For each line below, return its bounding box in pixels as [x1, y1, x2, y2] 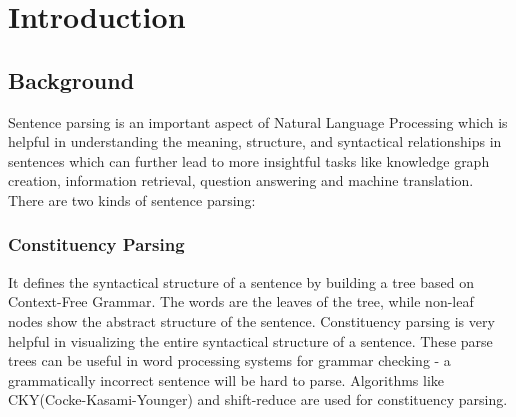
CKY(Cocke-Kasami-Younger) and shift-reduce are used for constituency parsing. [8, 389, 508, 410]
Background [8, 64, 135, 95]
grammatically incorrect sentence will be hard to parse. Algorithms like [8, 369, 445, 390]
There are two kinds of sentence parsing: [8, 189, 256, 210]
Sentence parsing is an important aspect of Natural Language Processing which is [8, 111, 508, 132]
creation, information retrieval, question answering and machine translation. [8, 170, 474, 191]
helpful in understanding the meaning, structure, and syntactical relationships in [8, 131, 502, 152]
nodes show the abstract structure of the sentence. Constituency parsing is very [8, 310, 495, 331]
